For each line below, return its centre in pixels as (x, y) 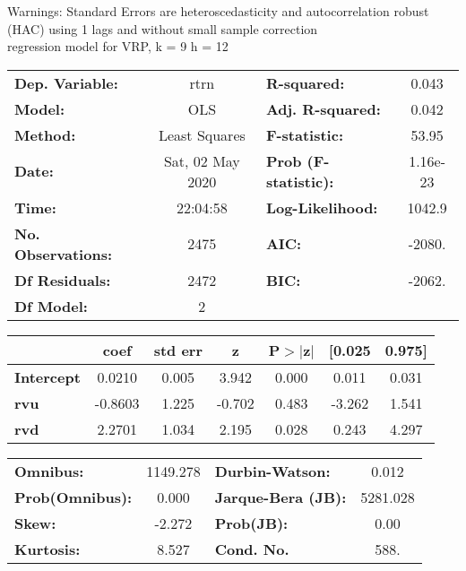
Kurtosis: (47, 549)
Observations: (64, 254)
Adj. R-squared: (323, 108)
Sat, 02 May (202, 160)
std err (178, 350)
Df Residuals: (63, 280)
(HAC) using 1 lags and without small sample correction (163, 28)
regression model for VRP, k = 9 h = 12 (118, 46)
